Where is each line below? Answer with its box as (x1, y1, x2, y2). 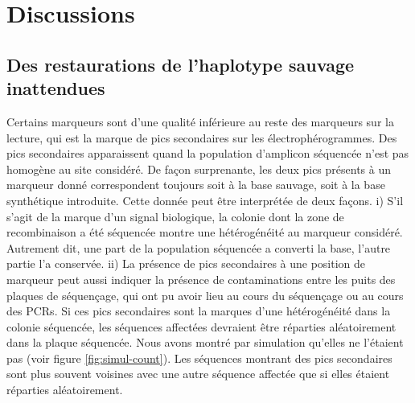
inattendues (6, 76, 105, 101)
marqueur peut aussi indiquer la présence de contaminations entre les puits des (6, 270, 396, 287)
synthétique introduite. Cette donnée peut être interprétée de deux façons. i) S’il (6, 191, 404, 208)
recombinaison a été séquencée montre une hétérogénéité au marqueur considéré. (6, 224, 403, 241)
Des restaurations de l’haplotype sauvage (6, 51, 355, 76)
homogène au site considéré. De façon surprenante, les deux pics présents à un (6, 160, 392, 177)
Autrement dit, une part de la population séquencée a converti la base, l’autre (6, 239, 391, 256)
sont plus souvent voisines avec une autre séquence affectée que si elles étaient (6, 365, 390, 382)
